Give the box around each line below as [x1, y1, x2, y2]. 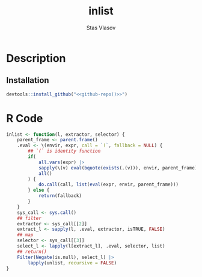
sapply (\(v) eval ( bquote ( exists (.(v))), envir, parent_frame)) [38, 165, 200, 171]
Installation [6, 75, 49, 85]
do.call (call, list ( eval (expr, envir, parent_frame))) [38, 181, 179, 187]
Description [6, 51, 66, 65]
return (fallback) [38, 193, 82, 199]
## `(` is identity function [28, 148, 101, 154]
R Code [6, 111, 43, 125]
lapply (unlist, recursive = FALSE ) [28, 260, 117, 266]
